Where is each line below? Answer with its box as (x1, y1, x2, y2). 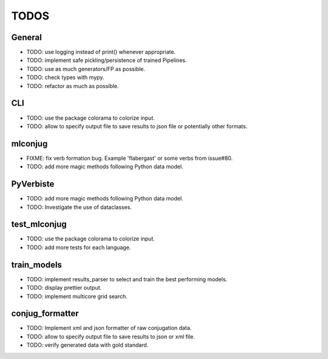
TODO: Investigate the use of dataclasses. (26, 203, 132, 211)
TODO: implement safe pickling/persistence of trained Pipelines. (26, 56, 187, 64)
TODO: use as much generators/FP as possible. (26, 65, 146, 72)
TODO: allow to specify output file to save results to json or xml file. (26, 333, 196, 340)
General (11, 32, 43, 43)
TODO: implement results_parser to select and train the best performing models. (26, 275, 228, 282)
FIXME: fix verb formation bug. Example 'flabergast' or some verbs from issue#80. (26, 154, 233, 162)
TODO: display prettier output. (26, 284, 102, 292)
